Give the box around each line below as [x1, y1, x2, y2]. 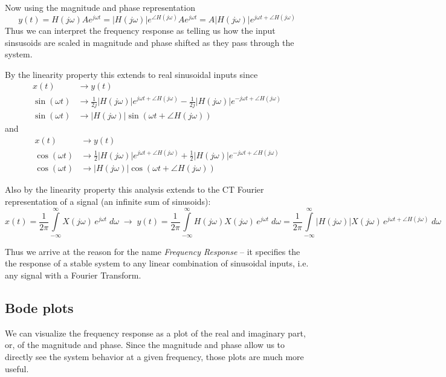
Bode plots [5, 298, 74, 317]
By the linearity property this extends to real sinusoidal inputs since [5, 68, 258, 80]
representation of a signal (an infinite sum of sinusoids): [5, 195, 211, 207]
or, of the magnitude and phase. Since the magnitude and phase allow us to [5, 338, 285, 351]
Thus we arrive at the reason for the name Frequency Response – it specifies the [5, 245, 300, 257]
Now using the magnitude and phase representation [5, 1, 195, 13]
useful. [5, 362, 29, 375]
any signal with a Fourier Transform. [5, 268, 141, 281]
